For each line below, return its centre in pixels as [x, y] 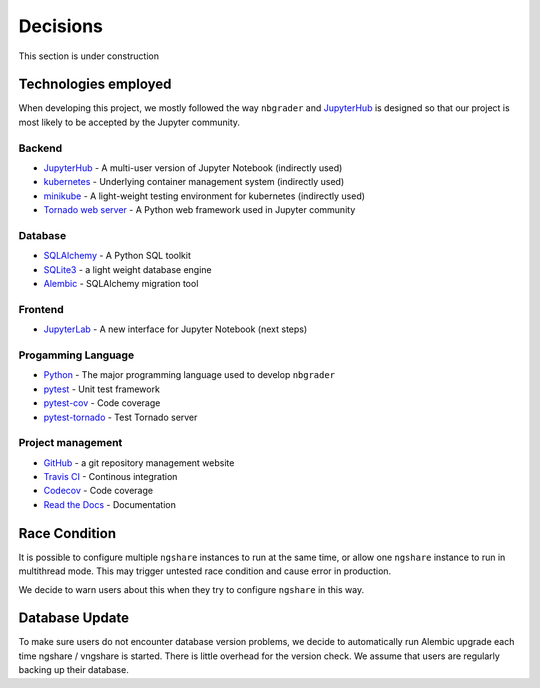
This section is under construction [89, 56]
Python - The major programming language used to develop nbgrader [189, 375]
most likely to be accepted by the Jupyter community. [129, 122]
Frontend [41, 309]
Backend [40, 148]
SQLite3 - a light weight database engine [127, 269]
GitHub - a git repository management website [139, 462]
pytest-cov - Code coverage [102, 403]
